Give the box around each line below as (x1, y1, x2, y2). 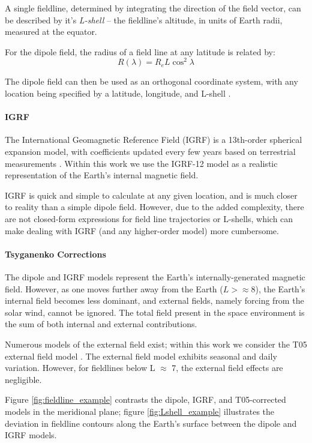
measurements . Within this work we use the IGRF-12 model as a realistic (5, 157, 278, 169)
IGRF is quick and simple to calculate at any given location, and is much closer (5, 188, 298, 201)
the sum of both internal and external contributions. (5, 318, 197, 330)
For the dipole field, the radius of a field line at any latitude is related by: (5, 45, 275, 58)
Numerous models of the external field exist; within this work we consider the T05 (5, 337, 307, 350)
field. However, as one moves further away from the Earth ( (5, 282, 223, 295)
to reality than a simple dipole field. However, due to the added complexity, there (5, 200, 304, 213)
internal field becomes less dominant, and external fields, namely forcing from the (5, 294, 304, 307)
